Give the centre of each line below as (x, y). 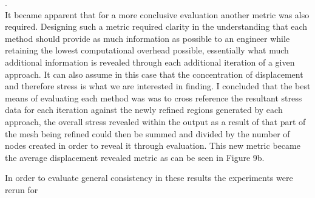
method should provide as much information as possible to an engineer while (147, 38)
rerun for (22, 189)
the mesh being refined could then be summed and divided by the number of (147, 133)
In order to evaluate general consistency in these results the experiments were (149, 178)
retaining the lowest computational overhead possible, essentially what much (147, 50)
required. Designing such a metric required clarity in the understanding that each (156, 26)
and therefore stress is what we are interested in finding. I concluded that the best (158, 86)
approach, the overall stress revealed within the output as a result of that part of (155, 121)
